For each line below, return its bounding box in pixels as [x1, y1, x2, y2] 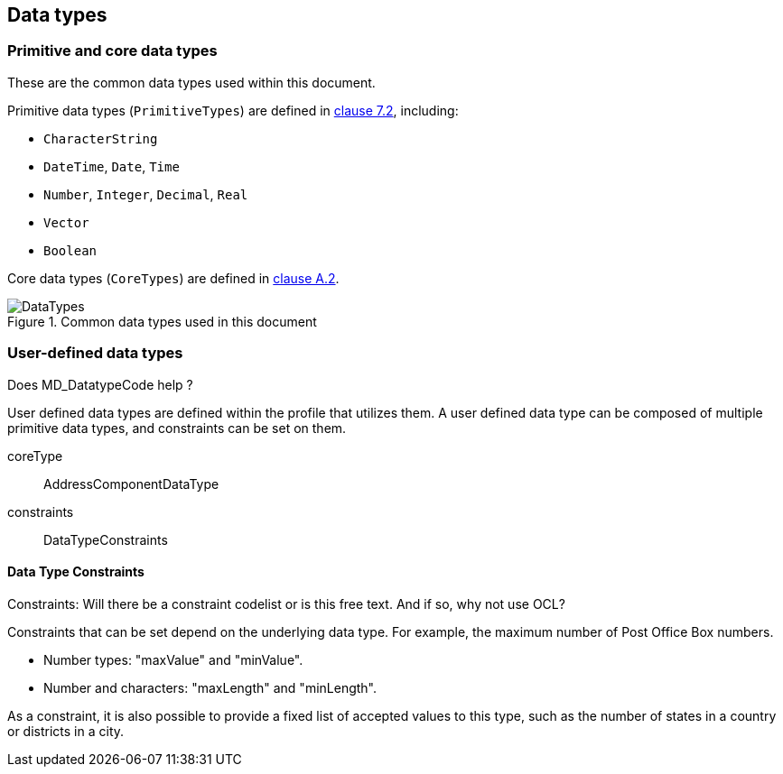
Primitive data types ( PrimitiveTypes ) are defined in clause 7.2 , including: [7, 102, 459, 118]
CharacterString [43, 131, 158, 146]
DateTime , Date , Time [43, 158, 180, 174]
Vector [43, 215, 89, 230]
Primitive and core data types [7, 41, 218, 60]
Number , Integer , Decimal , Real [43, 186, 248, 202]
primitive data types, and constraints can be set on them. [7, 419, 347, 436]
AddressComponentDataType [43, 475, 219, 492]
